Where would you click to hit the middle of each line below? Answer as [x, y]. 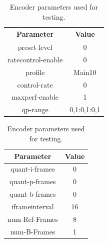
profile [35, 72]
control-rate [35, 84]
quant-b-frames [33, 194]
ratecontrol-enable [35, 59]
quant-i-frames [33, 169]
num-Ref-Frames [33, 219]
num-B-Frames [33, 231]
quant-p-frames [33, 181]
